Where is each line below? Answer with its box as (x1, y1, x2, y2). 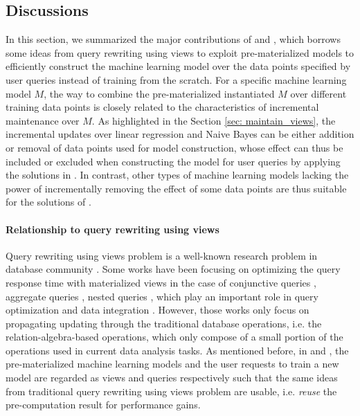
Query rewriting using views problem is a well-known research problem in (6, 248, 318, 262)
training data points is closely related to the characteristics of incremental (6, 100, 319, 114)
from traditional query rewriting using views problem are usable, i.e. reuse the (6, 383, 337, 398)
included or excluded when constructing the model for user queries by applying (6, 154, 341, 168)
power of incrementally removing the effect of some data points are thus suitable (6, 181, 347, 195)
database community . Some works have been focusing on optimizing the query (6, 262, 341, 276)
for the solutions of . (6, 195, 91, 209)
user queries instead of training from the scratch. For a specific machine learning (6, 72, 347, 87)
